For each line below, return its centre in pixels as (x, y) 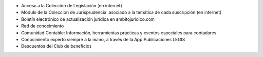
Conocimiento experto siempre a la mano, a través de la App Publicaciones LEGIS (103, 39)
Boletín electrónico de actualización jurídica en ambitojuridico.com (88, 19)
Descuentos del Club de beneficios (56, 46)
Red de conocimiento (43, 26)
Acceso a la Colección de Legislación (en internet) (72, 6)
